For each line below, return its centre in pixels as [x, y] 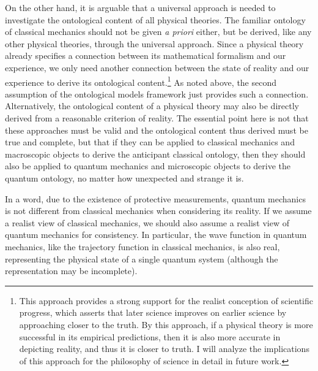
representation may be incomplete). [71, 271]
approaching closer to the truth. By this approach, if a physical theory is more [166, 324]
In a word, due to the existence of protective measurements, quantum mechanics [155, 198]
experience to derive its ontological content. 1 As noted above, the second [141, 81]
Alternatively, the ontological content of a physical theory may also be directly [152, 106]
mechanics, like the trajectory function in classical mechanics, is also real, [142, 246]
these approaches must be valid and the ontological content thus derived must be [157, 130]
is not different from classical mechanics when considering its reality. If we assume [158, 211]
